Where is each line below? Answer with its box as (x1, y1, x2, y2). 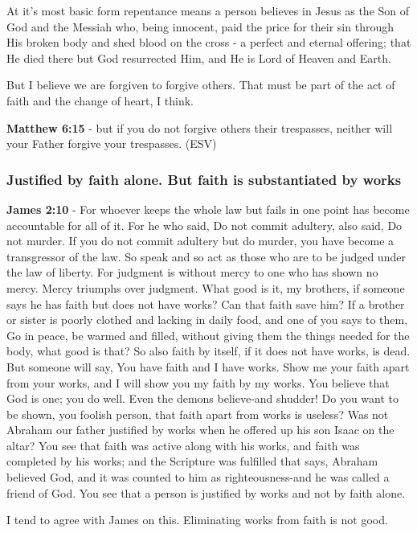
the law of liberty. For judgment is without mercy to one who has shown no (6, 264, 378, 281)
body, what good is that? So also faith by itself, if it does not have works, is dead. (6, 342, 411, 359)
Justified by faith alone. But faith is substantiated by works (6, 169, 402, 189)
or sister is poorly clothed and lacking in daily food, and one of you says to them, (6, 311, 408, 328)
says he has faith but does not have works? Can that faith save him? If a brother (6, 295, 405, 312)
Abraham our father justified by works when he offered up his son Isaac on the (6, 421, 395, 438)
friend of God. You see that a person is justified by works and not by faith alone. (6, 484, 406, 501)
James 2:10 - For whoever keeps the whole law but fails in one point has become (6, 200, 410, 217)
